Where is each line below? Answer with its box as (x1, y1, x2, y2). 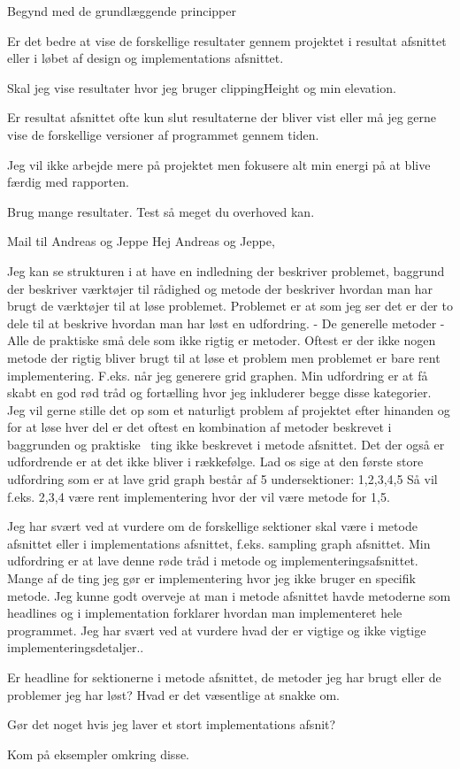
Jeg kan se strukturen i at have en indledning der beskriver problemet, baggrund (7, 261, 445, 280)
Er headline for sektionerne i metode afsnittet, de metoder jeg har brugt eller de (7, 668, 441, 686)
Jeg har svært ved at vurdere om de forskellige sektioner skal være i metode (7, 517, 418, 535)
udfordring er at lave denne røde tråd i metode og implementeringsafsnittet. (7, 551, 418, 570)
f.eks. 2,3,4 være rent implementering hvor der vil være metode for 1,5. (7, 487, 390, 505)
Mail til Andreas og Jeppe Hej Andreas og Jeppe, (7, 232, 275, 250)
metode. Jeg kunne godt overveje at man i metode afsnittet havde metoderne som (7, 586, 451, 604)
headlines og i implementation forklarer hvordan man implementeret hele (7, 604, 402, 622)
